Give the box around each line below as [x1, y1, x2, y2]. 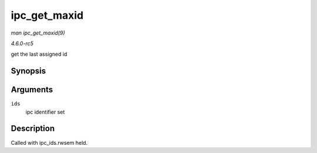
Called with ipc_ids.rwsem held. [11, 139, 88, 146]
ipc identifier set [25, 108, 65, 115]
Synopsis [11, 66, 46, 76]
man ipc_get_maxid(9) [11, 29, 65, 36]
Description [11, 124, 55, 134]
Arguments [11, 85, 53, 95]
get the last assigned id [11, 50, 68, 58]
